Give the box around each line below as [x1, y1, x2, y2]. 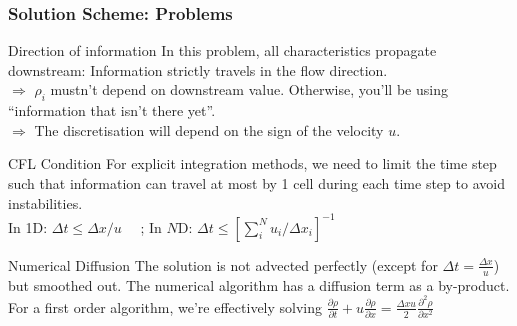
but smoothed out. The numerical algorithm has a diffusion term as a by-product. [8, 274, 510, 295]
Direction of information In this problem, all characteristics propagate [8, 40, 437, 61]
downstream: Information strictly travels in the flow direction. [8, 59, 388, 80]
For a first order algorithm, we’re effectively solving [8, 296, 323, 317]
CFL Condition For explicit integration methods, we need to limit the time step [8, 153, 497, 174]
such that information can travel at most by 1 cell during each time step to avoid [8, 172, 505, 193]
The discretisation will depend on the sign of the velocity [34, 119, 384, 140]
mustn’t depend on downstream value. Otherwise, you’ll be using [50, 79, 448, 100]
